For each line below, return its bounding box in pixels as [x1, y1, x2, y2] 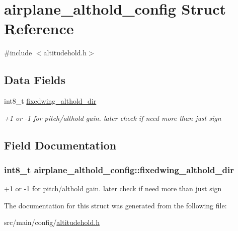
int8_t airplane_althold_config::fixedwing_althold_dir [4, 164, 234, 176]
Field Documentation [4, 137, 117, 152]
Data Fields [4, 72, 66, 88]
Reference [4, 18, 74, 39]
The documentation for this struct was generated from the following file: [4, 200, 227, 210]
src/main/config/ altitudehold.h [4, 217, 100, 227]
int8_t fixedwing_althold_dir [4, 96, 97, 106]
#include [4, 47, 32, 58]
